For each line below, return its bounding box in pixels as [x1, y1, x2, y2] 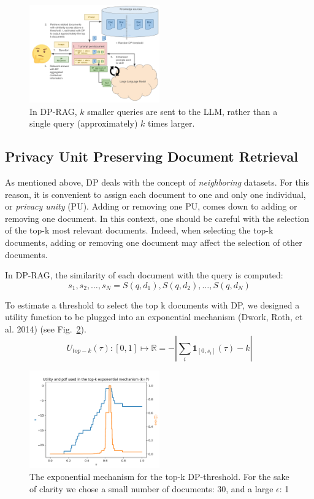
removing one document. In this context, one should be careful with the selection [5, 211, 310, 224]
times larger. [147, 117, 195, 130]
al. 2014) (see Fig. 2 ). [5, 322, 86, 335]
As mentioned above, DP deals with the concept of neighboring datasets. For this [5, 175, 310, 188]
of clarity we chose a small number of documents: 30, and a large [29, 482, 274, 495]
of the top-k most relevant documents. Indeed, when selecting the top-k [5, 224, 274, 237]
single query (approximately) [29, 117, 138, 130]
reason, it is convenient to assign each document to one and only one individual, [5, 187, 306, 200]
